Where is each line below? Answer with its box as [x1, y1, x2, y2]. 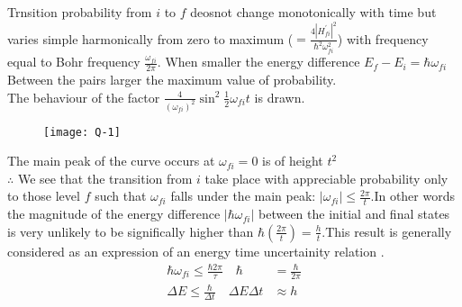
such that [95, 186, 147, 205]
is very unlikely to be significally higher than [7, 221, 254, 240]
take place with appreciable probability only [204, 168, 448, 187]
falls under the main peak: [170, 186, 316, 205]
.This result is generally [322, 221, 452, 240]
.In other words [370, 186, 455, 205]
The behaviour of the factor [7, 87, 160, 106]
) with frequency [337, 29, 429, 48]
